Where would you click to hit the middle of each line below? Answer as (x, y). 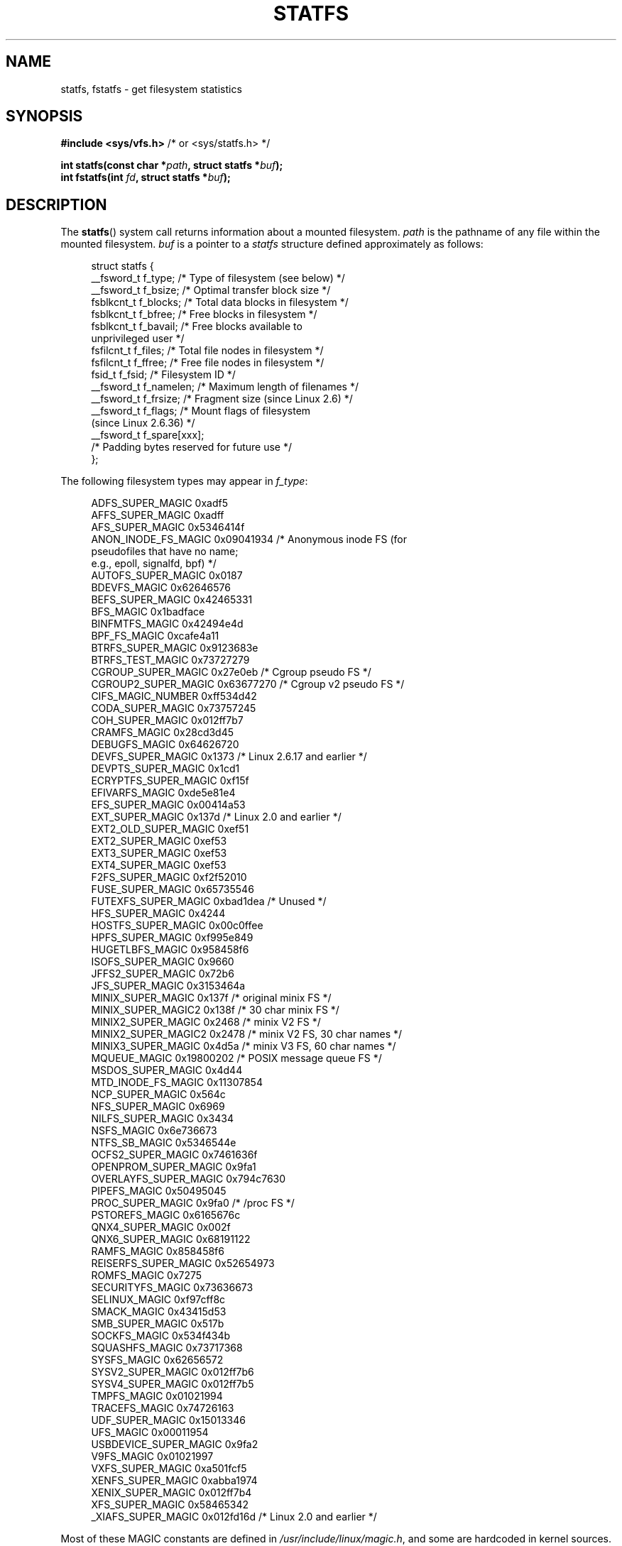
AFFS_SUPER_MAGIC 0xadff (158, 515)
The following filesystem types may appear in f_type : (184, 481)
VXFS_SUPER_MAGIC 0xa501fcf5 (169, 1469)
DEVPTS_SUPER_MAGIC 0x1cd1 (165, 769)
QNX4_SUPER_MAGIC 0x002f (161, 1227)
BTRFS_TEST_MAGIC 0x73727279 (170, 660)
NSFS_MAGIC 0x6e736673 (154, 1131)
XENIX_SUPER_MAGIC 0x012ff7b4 (171, 1493)
